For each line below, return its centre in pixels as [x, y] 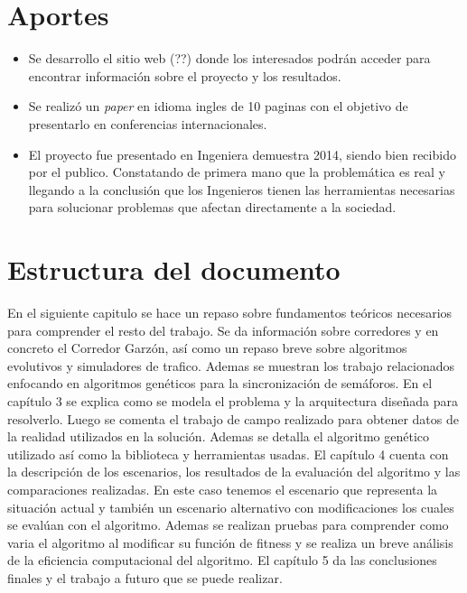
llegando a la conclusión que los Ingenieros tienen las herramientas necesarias [242, 189]
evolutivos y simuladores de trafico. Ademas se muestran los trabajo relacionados [231, 365]
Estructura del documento [174, 269]
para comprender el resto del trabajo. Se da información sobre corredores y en [223, 330]
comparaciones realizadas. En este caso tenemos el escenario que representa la [223, 489]
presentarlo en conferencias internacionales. [148, 123]
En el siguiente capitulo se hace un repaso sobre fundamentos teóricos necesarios [230, 312]
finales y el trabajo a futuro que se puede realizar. [145, 577]
